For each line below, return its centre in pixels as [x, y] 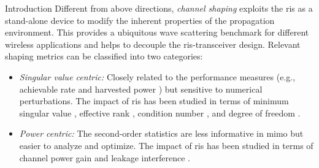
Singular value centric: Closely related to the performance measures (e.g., [157, 76]
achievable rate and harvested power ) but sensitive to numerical [141, 89]
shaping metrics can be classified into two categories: [104, 56]
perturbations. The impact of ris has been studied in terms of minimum [154, 101]
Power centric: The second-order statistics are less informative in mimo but [161, 133]
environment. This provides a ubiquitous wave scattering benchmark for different [157, 32]
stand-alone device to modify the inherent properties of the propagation [140, 20]
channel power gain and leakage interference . [105, 157]
